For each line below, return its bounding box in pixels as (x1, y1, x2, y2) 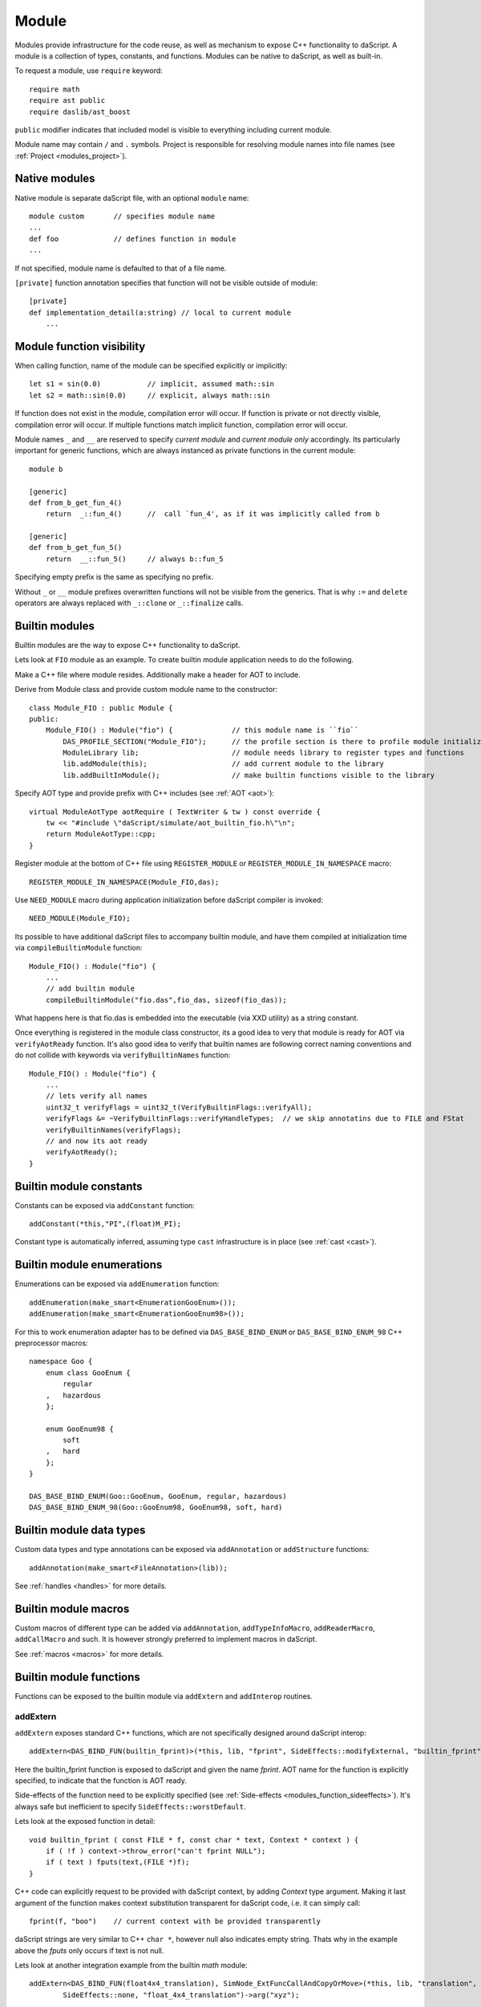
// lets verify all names (45, 1092, 148, 1101)
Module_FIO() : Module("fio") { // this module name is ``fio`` (45, 726, 359, 735)
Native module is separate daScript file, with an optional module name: (14, 193, 249, 202)
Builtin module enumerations (14, 1258, 163, 1272)
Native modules (14, 172, 95, 185)
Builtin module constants (14, 1179, 143, 1193)
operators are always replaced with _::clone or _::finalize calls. (14, 598, 244, 608)
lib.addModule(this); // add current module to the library (63, 759, 385, 768)
